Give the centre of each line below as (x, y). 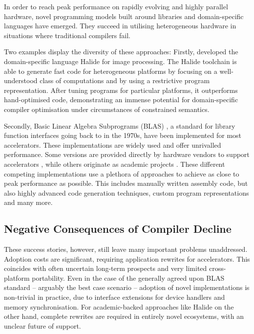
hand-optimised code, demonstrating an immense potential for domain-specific (121, 100)
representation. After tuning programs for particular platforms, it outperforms (121, 90)
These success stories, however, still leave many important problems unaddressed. (126, 249)
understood (21, 80)
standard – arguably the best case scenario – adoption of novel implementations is (127, 287)
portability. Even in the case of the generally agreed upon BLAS (128, 278)
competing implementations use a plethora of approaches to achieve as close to (122, 173)
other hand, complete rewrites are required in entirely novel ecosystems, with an (124, 316)
